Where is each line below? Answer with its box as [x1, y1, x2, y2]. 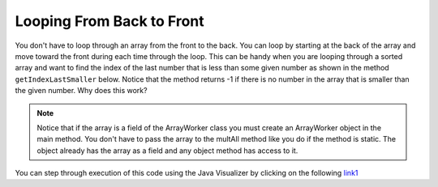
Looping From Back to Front [15, 12, 204, 30]
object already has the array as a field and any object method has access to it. [36, 146, 298, 155]
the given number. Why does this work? [15, 86, 148, 96]
